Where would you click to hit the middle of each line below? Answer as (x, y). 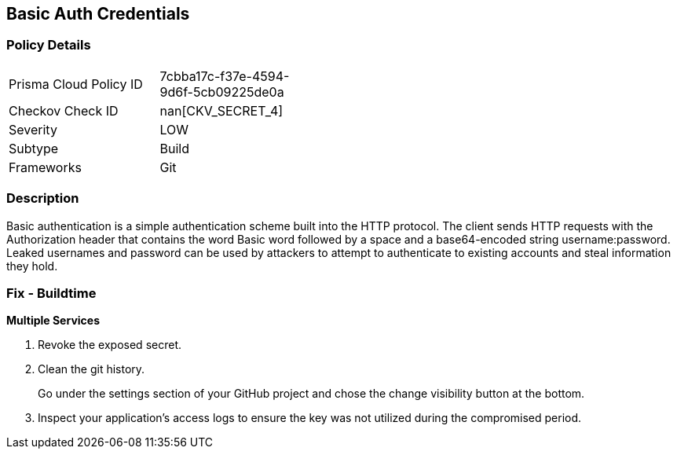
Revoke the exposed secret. (110, 345)
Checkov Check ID (64, 110)
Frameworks (45, 167)
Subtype (34, 148)
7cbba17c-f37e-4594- (225, 76)
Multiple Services (53, 321)
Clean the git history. (91, 369)
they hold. (32, 266)
